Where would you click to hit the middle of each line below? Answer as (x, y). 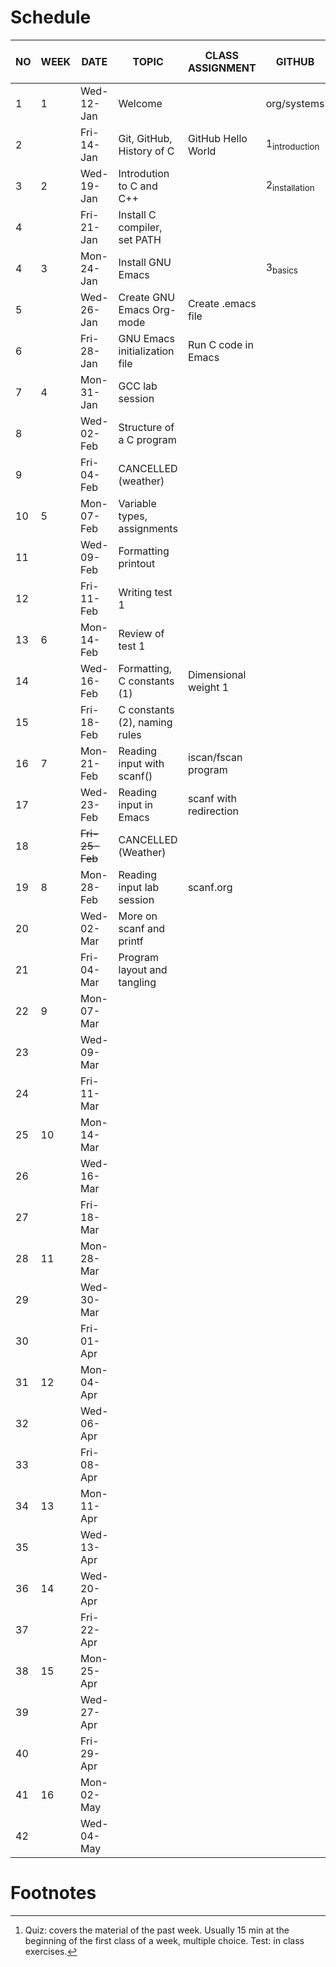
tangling (137, 982)
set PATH (140, 239)
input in (135, 804)
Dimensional (217, 674)
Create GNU (147, 297)
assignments (148, 528)
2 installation (290, 186)
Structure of (146, 427)
